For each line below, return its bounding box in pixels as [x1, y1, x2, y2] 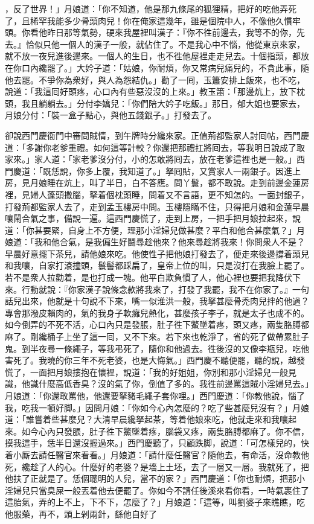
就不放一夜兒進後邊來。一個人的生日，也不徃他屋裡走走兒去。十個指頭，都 [5, 50, 301, 62]
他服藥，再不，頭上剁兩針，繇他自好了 [5, 507, 157, 520]
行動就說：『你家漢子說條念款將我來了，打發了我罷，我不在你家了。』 [21, 283, 292, 295]
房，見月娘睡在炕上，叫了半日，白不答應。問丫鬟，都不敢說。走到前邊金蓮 [5, 176, 301, 189]
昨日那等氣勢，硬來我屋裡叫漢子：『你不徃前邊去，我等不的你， [46, 26, 296, 39]
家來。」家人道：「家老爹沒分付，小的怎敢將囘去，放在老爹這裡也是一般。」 [5, 153, 296, 165]
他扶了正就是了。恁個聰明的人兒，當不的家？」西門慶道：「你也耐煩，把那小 [5, 472, 305, 485]
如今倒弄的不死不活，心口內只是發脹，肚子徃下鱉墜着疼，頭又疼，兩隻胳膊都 [5, 318, 309, 331]
